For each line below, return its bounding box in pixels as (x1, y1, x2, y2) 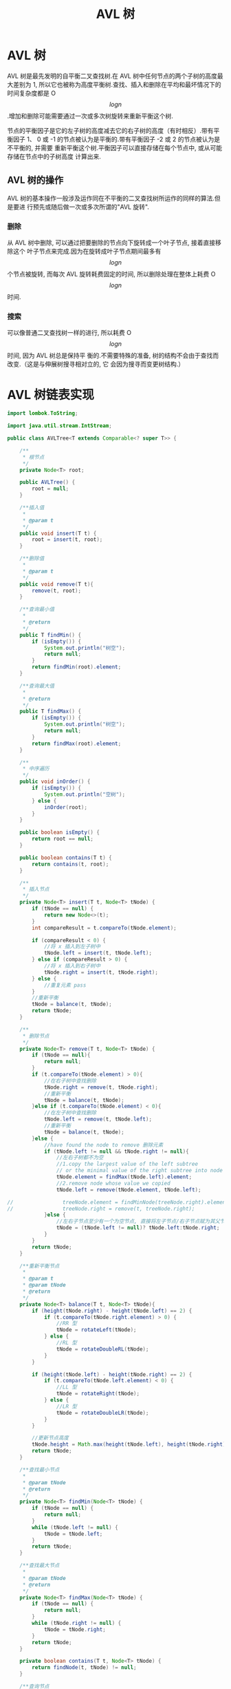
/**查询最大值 (19, 682, 55, 689)
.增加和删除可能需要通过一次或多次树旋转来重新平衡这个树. (7, 112, 174, 120)
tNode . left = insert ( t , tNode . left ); (43, 950, 153, 956)
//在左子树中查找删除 (43, 1109, 97, 1116)
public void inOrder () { (19, 778, 91, 786)
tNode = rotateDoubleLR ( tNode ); (56, 1409, 149, 1416)
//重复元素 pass (43, 981, 87, 989)
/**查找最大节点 (19, 1562, 60, 1569)
